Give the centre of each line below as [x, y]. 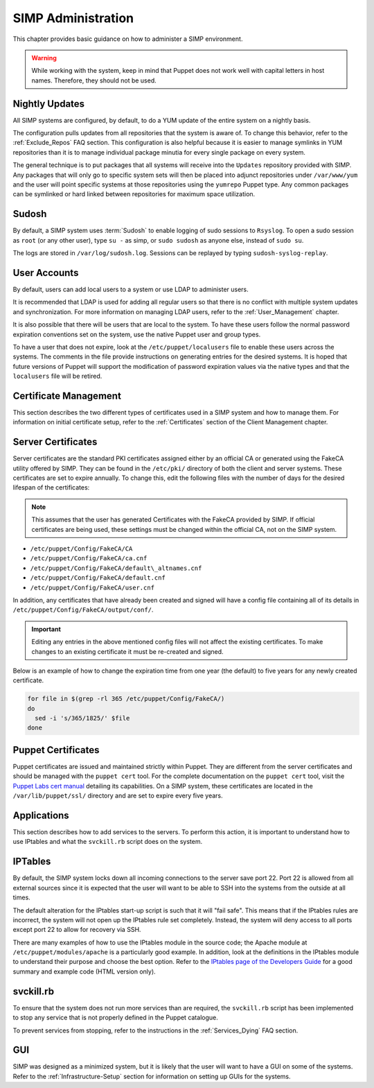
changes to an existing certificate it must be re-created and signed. [128, 651]
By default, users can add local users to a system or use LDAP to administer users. [131, 289]
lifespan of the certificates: [51, 487]
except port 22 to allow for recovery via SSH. [77, 930]
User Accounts [46, 273]
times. [21, 897]
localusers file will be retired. [57, 376]
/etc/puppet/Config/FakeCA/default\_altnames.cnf [116, 568]
